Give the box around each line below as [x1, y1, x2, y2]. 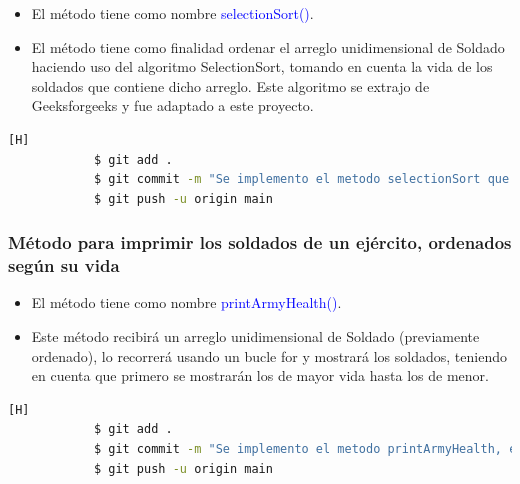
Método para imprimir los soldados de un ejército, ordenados [8, 230, 512, 255]
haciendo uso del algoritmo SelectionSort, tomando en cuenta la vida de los [31, 56, 493, 77]
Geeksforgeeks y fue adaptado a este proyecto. [31, 95, 314, 116]
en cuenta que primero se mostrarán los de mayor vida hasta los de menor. [31, 365, 489, 386]
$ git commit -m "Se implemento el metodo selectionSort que [93, 172, 510, 187]
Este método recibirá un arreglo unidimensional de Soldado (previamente [31, 326, 480, 347]
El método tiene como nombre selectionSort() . [31, 3, 314, 23]
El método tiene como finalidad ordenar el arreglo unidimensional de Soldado [31, 36, 505, 57]
